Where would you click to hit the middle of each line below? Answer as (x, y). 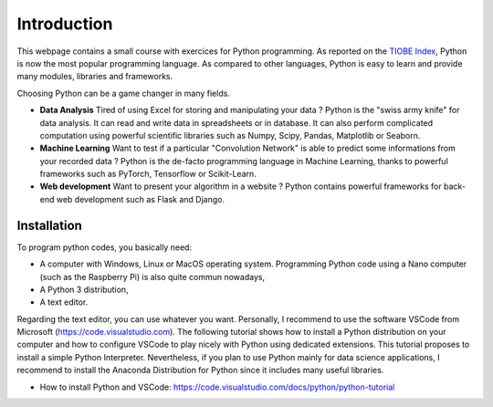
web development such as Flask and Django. (141, 199)
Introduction (65, 24)
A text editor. (64, 302)
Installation (49, 225)
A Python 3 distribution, (84, 289)
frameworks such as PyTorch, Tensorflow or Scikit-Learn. (148, 174)
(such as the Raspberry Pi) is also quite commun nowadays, (152, 277)
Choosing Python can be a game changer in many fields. (123, 93)
